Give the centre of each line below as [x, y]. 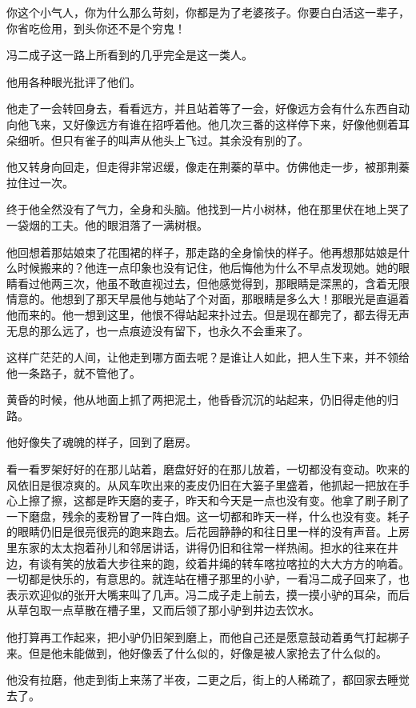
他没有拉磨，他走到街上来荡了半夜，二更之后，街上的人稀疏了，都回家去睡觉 [208, 680]
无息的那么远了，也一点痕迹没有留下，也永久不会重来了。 [158, 330]
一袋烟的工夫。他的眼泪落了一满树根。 [107, 224]
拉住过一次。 [40, 182]
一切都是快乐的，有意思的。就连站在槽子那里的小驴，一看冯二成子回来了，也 [208, 579]
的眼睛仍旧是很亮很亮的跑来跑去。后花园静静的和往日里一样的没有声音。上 [202, 532]
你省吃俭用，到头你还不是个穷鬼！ [96, 28]
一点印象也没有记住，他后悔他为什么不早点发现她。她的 [252, 268]
